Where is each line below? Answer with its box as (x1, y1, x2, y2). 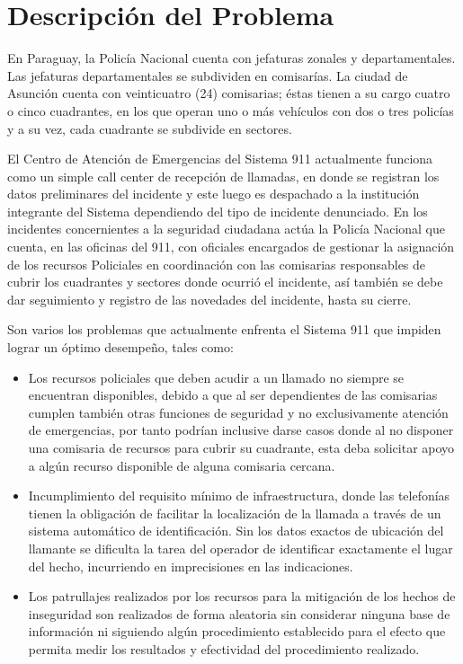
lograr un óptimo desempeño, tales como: (7, 338, 234, 357)
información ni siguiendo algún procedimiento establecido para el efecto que (28, 622, 446, 641)
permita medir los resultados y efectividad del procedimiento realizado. (28, 639, 420, 658)
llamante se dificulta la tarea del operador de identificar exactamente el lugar (28, 538, 453, 557)
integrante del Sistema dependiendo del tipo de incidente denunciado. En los (7, 201, 428, 220)
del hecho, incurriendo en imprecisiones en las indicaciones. (28, 556, 353, 575)
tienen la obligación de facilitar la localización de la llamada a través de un (28, 503, 441, 522)
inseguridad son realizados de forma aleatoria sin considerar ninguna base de (28, 604, 450, 623)
